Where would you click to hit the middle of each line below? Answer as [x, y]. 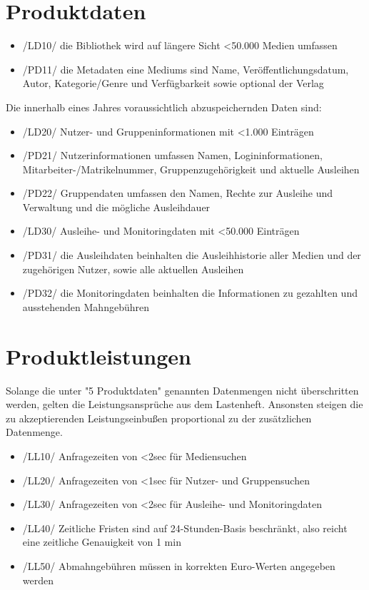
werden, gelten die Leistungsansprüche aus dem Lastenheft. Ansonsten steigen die [184, 404]
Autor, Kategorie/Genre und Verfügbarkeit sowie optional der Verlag [173, 83]
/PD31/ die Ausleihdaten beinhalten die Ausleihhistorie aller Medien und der [192, 255]
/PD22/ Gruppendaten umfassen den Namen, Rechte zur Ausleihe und [178, 193]
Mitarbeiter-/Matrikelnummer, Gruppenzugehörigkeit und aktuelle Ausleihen [191, 169]
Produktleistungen [98, 356]
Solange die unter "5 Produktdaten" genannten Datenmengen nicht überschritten [182, 390]
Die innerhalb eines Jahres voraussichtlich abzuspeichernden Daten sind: [164, 107]
